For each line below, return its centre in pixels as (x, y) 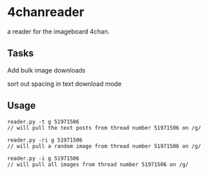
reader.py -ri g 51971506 (45, 140)
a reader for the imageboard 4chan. (59, 31)
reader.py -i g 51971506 (43, 158)
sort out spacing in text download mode (65, 84)
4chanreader (46, 12)
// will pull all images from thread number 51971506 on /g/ (98, 165)
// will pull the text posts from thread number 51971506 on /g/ (104, 128)
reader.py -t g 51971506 (43, 122)
